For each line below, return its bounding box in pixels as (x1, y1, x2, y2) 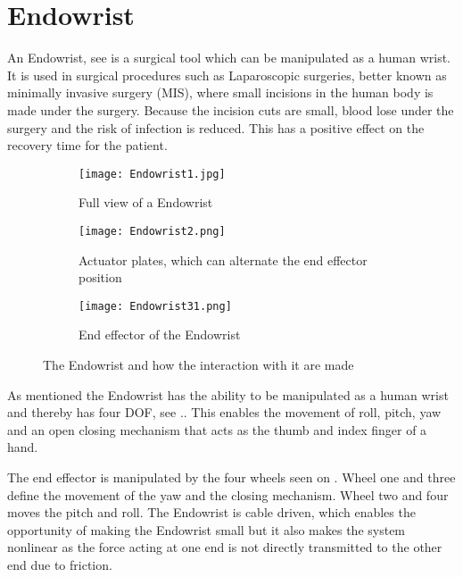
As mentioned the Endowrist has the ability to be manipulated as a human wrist (7, 385, 449, 404)
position (79, 268, 122, 287)
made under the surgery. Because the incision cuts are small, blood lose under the (7, 100, 454, 119)
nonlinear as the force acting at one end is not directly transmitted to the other (7, 538, 442, 556)
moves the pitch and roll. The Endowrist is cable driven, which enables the (7, 503, 416, 522)
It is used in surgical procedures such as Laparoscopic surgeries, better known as (7, 65, 447, 84)
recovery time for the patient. (7, 136, 168, 155)
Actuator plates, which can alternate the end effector (79, 250, 368, 269)
